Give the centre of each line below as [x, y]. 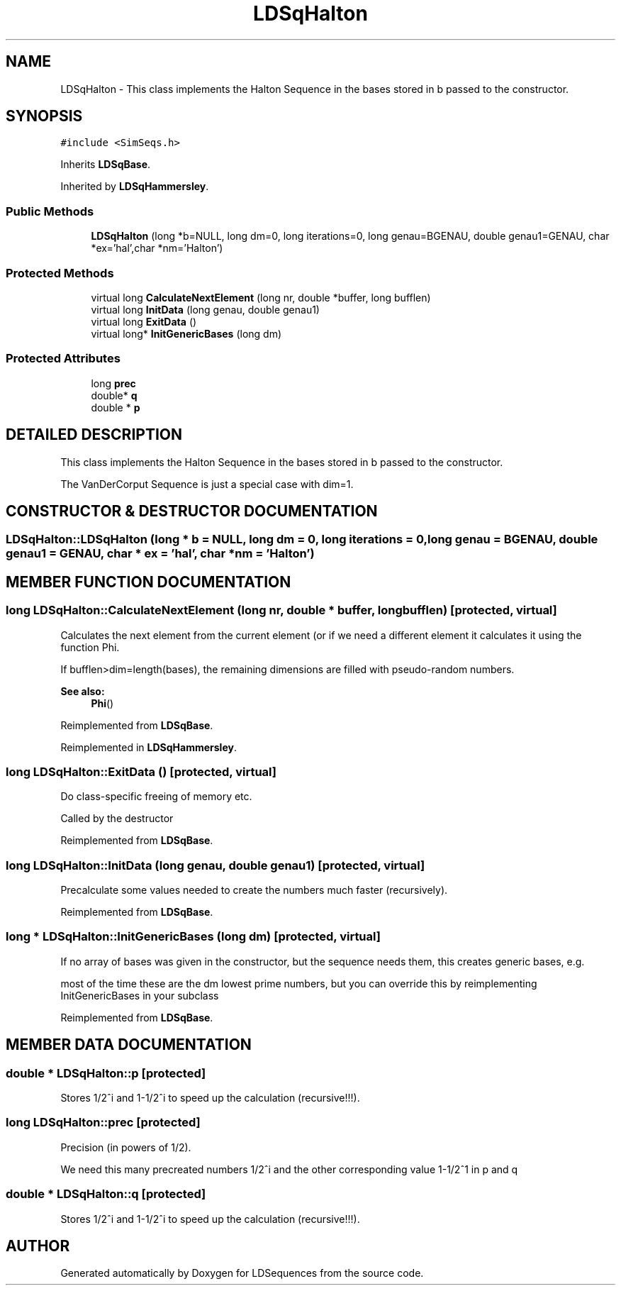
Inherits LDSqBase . [106, 165]
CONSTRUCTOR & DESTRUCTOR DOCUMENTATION [192, 511]
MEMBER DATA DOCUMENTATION [129, 1045]
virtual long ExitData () [144, 321]
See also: [83, 691]
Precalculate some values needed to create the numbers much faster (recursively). [254, 890]
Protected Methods [60, 273]
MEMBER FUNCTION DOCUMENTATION [149, 582]
